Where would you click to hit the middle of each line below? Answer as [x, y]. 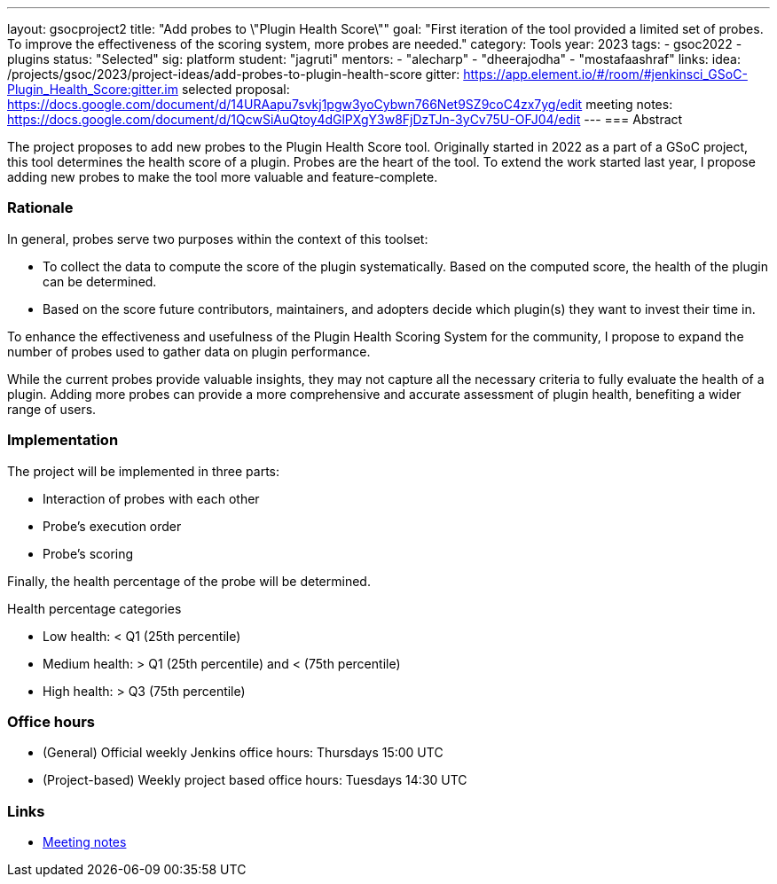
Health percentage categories [94, 608]
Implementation [63, 440]
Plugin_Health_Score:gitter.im [93, 89]
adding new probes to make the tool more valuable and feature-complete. [223, 177]
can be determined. [100, 281]
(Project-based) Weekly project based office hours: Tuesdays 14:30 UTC [255, 780]
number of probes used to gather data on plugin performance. [189, 351]
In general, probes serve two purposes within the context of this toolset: [218, 239]
